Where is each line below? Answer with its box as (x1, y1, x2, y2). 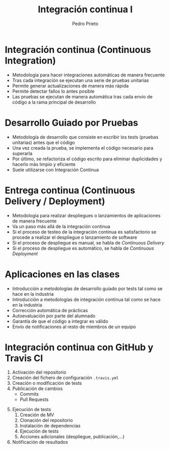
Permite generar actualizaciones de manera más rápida (12, 83, 129, 89)
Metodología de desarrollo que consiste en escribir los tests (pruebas (12, 134, 159, 140)
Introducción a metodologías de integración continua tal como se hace (12, 296, 161, 302)
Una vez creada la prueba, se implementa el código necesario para (12, 145, 154, 151)
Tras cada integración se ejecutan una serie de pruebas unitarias (12, 77, 149, 83)
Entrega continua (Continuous (5, 185, 136, 196)
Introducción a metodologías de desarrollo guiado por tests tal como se (12, 285, 163, 292)
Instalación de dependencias (19, 423, 81, 429)
